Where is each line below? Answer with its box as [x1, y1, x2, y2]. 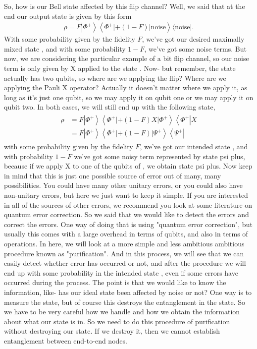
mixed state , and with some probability [4, 43, 126, 54]
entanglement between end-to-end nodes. [4, 335, 127, 346]
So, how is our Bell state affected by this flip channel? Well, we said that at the [4, 1, 245, 11]
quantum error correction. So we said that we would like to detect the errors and [4, 209, 249, 220]
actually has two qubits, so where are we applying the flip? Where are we [4, 72, 226, 83]
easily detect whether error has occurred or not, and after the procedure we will [4, 258, 246, 268]
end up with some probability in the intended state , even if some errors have [4, 267, 238, 278]
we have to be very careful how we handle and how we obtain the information [4, 306, 240, 317]
